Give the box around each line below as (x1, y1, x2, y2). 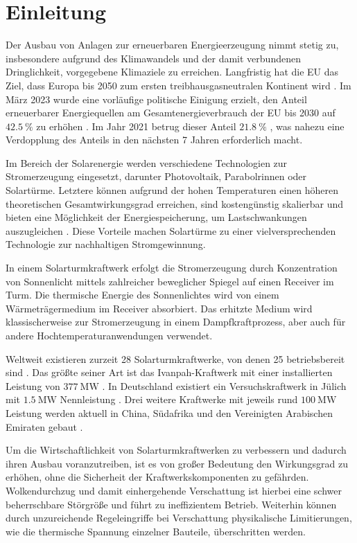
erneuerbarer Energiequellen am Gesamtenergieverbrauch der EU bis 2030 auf (6, 105, 336, 120)
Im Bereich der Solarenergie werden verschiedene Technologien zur (6, 155, 288, 170)
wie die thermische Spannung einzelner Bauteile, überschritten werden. (6, 524, 306, 538)
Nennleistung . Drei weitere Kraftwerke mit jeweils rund (60, 392, 298, 407)
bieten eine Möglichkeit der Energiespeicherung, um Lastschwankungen (6, 210, 307, 224)
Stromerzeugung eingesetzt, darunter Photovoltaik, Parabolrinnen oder (6, 169, 307, 184)
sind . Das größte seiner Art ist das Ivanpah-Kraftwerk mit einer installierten (6, 365, 333, 380)
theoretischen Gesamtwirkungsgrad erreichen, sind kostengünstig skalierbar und (6, 196, 344, 211)
